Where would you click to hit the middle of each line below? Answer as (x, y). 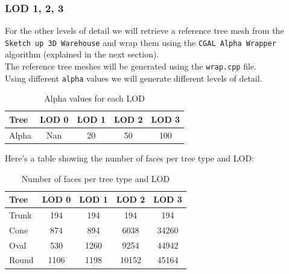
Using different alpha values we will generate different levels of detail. (134, 78)
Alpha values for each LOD (94, 98)
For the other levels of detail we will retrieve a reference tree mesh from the (144, 31)
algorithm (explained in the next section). (82, 54)
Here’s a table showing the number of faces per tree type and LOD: (129, 158)
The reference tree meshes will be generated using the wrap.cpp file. (131, 66)
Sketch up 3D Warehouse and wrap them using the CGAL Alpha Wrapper (141, 42)
